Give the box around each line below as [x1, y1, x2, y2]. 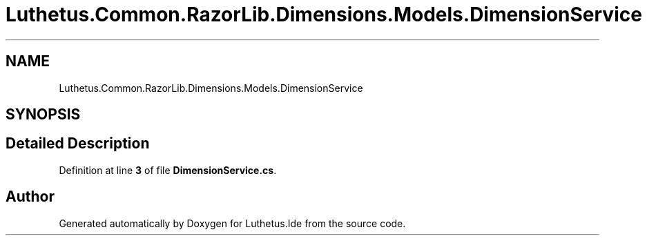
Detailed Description [6, 135, 150, 153]
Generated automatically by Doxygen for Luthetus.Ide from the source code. [59, 217, 406, 229]
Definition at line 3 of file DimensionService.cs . [59, 164, 277, 176]
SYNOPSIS [6, 106, 81, 124]
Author [6, 188, 55, 206]
